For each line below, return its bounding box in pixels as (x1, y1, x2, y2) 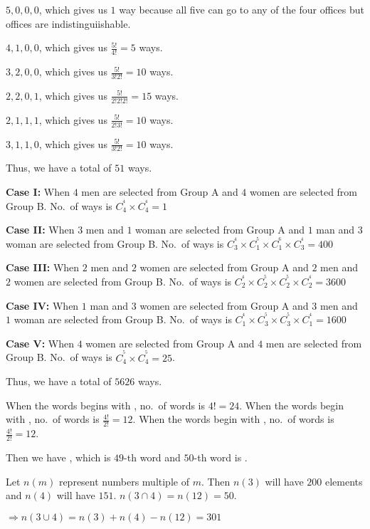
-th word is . (194, 449, 248, 464)
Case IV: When (6, 298, 79, 313)
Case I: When (6, 184, 70, 199)
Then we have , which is (6, 449, 111, 464)
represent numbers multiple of (58, 473, 189, 488)
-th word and (124, 449, 181, 464)
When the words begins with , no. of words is (6, 397, 205, 412)
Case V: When (6, 335, 75, 350)
